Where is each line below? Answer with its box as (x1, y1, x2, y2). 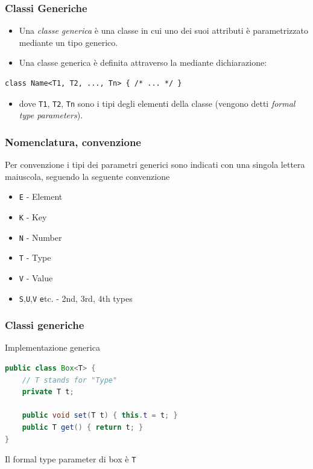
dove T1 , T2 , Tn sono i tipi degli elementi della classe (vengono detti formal (19, 97, 296, 109)
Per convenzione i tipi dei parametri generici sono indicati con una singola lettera (5, 158, 305, 171)
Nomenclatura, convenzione (5, 134, 141, 149)
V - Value (19, 271, 53, 284)
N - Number (19, 231, 62, 243)
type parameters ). (19, 109, 83, 121)
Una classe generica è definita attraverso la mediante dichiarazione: (19, 56, 267, 69)
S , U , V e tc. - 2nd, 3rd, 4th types (19, 292, 133, 304)
